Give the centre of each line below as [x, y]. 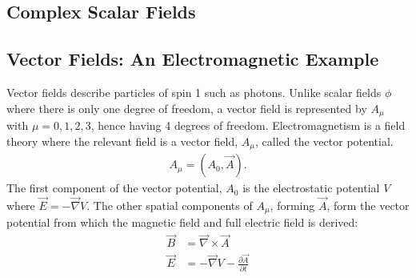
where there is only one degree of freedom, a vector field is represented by [187, 108]
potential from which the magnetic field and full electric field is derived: [182, 222]
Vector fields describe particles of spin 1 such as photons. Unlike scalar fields [194, 92]
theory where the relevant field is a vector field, [122, 141]
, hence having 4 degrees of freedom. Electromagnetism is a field [248, 125]
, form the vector [368, 205]
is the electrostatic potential [311, 188]
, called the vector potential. [324, 141]
